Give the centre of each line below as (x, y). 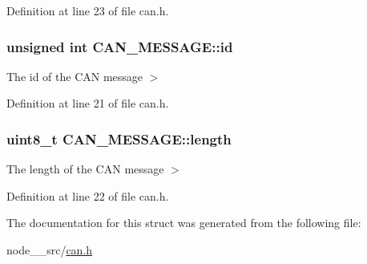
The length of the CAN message (85, 169)
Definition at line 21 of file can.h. (88, 103)
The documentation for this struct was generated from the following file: (184, 223)
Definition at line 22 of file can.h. (88, 195)
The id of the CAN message (75, 76)
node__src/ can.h (50, 250)
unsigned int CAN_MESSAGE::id (120, 46)
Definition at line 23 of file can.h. (88, 10)
